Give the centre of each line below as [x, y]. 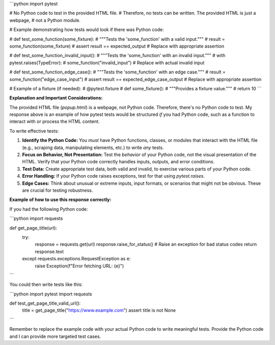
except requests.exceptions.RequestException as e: [76, 259]
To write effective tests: [34, 131]
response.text [49, 251]
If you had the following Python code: [49, 209]
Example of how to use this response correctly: [60, 200]
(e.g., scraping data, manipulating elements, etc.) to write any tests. [93, 147]
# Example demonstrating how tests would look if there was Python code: [87, 30]
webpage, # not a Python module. [45, 20]
